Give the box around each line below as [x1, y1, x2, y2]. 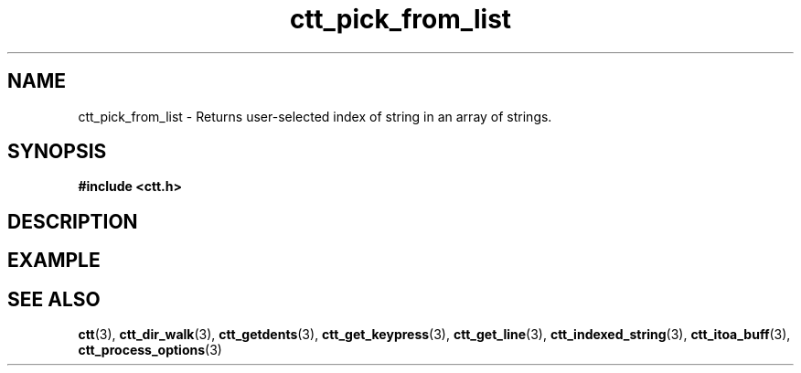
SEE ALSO [7, 287, 101, 311]
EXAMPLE [7, 249, 101, 272]
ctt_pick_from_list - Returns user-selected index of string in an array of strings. [78, 108, 552, 124]
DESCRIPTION [7, 209, 138, 233]
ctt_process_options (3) [78, 342, 222, 358]
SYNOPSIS [7, 140, 107, 164]
